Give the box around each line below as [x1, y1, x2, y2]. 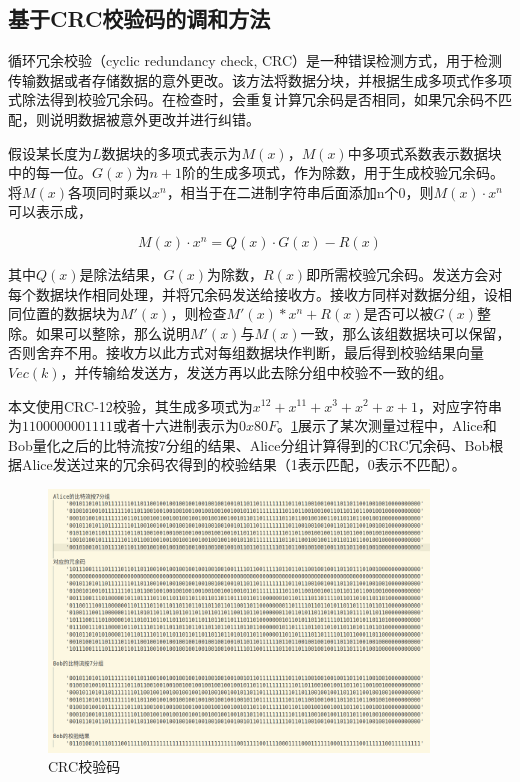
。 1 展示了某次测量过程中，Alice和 [277, 415, 497, 436]
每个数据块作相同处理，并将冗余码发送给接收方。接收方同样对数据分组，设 [8, 283, 498, 304]
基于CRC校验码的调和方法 [8, 3, 271, 34]
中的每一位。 [8, 162, 92, 183]
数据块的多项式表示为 [101, 142, 242, 163]
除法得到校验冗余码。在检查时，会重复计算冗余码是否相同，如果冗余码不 [21, 89, 498, 110]
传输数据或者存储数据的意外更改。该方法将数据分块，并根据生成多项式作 [8, 69, 484, 90]
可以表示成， [8, 201, 92, 222]
